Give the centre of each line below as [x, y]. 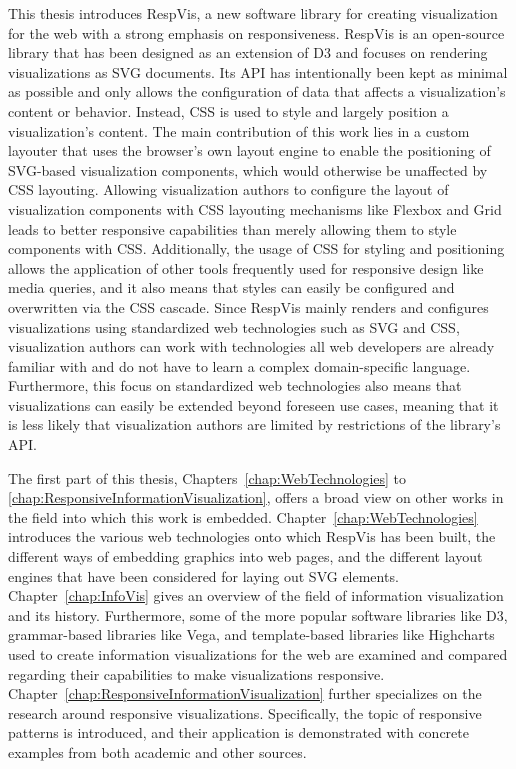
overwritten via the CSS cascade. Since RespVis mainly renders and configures [248, 306]
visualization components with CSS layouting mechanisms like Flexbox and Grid [255, 208]
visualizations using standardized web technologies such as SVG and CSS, [234, 326]
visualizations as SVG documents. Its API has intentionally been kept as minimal [258, 71]
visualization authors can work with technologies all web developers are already [251, 346]
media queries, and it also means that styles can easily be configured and [231, 287]
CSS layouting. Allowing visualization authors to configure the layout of [228, 189]
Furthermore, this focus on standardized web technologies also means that [235, 385]
